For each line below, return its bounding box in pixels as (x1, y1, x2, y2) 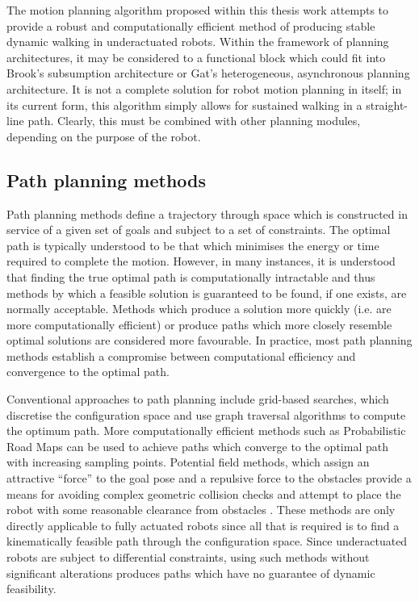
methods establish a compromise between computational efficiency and (6, 347, 356, 364)
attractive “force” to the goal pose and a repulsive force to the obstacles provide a (6, 470, 412, 487)
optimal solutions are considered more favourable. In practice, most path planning (6, 332, 413, 349)
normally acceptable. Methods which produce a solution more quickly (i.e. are (6, 300, 392, 317)
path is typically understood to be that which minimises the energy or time (6, 236, 379, 253)
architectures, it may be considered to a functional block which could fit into (6, 48, 386, 65)
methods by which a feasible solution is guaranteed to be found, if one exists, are (6, 284, 407, 301)
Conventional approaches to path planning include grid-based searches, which (6, 391, 389, 408)
